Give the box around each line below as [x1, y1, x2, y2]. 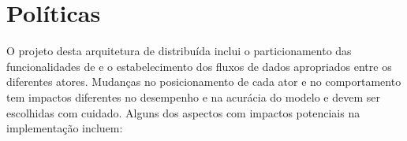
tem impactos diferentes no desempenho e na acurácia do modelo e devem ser [6, 88, 381, 105]
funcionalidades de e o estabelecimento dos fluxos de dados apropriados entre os [6, 58, 392, 74]
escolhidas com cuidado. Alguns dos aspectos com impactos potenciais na [6, 104, 360, 121]
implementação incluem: [6, 120, 123, 136]
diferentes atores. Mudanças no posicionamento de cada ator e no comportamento [6, 73, 401, 90]
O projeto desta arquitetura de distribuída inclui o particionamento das [6, 43, 352, 59]
